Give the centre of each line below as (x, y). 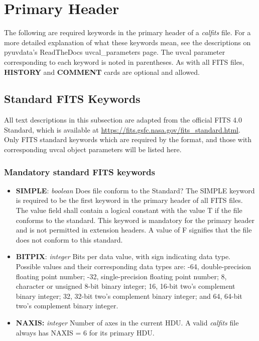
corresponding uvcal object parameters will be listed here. (93, 149)
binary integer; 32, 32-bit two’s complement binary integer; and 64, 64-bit (129, 296)
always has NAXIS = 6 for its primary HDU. (85, 332)
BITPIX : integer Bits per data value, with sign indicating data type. (123, 256)
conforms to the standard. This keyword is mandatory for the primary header (135, 220)
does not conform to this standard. (69, 239)
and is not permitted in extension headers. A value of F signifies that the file (134, 230)
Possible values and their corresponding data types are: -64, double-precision (134, 266)
